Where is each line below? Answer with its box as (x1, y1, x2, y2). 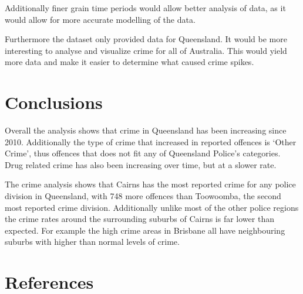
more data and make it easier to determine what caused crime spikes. (5, 56, 254, 68)
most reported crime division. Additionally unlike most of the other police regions (5, 201, 299, 213)
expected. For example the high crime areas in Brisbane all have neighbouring (5, 224, 285, 236)
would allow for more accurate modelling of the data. (5, 13, 196, 25)
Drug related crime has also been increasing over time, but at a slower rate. (5, 158, 277, 170)
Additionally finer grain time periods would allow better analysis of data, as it (5, 2, 286, 13)
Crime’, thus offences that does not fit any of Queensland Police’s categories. (5, 147, 281, 159)
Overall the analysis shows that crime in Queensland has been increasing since (5, 124, 287, 136)
